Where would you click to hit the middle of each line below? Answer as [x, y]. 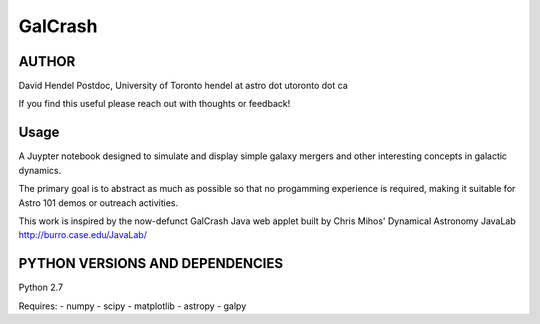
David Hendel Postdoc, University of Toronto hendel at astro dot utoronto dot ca [183, 86]
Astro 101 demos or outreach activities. [98, 202]
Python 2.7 [41, 287]
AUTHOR [47, 61]
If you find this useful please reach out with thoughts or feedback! [154, 104]
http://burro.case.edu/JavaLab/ [82, 235]
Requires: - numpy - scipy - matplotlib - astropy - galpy [132, 306]
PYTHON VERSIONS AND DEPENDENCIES [151, 263]
